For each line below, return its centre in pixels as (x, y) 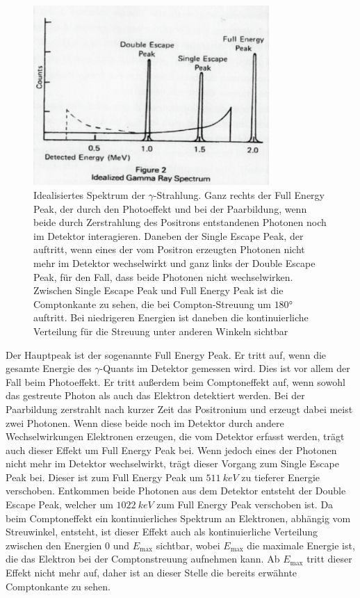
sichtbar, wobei (188, 545)
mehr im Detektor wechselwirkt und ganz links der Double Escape (174, 262)
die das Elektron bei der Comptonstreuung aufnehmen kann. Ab (143, 559)
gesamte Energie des (49, 368)
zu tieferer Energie (281, 477)
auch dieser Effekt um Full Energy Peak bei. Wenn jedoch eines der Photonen (171, 450)
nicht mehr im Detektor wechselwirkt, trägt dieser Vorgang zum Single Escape (172, 463)
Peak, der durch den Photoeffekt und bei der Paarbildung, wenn (170, 208)
